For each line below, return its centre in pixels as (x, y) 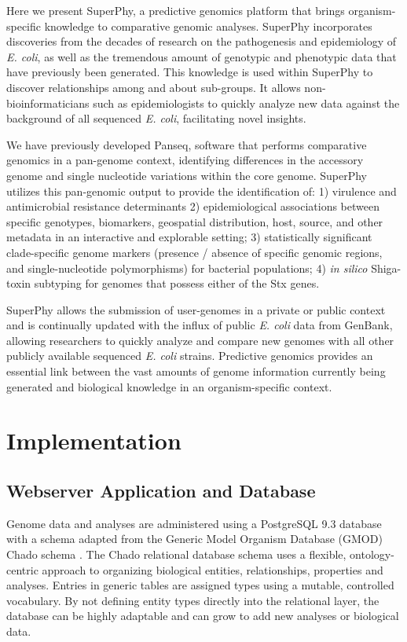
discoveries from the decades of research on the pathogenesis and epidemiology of (202, 41)
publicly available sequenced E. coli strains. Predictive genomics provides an (190, 356)
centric (22, 569)
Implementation (94, 440)
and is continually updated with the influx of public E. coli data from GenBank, (200, 325)
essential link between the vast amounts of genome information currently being (196, 371)
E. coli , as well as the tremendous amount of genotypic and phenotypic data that (202, 56)
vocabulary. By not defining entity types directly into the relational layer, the (193, 600)
